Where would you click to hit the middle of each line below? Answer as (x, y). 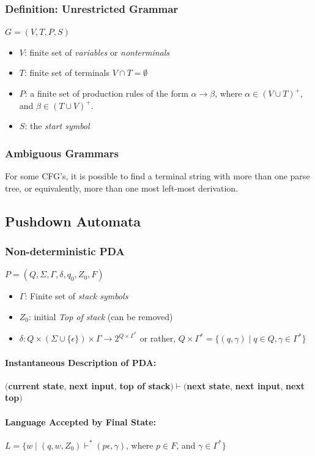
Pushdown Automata (73, 221)
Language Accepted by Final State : (81, 421)
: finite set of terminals (67, 73)
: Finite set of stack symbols (76, 296)
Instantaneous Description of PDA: (81, 362)
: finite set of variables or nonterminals (97, 52)
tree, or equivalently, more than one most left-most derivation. (122, 188)
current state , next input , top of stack (89, 385)
